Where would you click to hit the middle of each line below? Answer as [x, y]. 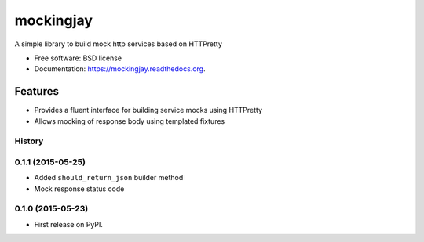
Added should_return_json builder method [109, 178]
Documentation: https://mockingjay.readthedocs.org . [120, 69]
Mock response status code [79, 189]
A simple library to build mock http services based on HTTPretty [119, 44]
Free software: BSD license [78, 58]
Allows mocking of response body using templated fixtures [130, 121]
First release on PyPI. [69, 224]
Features [37, 91]
